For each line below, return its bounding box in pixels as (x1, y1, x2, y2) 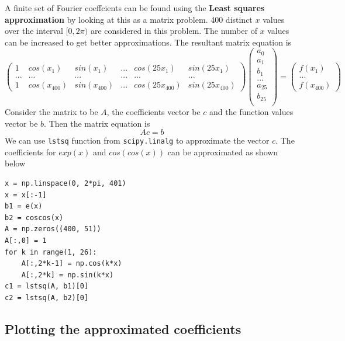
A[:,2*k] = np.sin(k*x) (21, 270, 114, 279)
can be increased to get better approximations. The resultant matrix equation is (5, 36, 292, 48)
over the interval (5, 25, 64, 37)
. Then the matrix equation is (44, 117, 150, 129)
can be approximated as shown (167, 145, 278, 158)
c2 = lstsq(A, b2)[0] (5, 293, 89, 302)
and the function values (209, 105, 294, 117)
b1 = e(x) (5, 202, 43, 211)
